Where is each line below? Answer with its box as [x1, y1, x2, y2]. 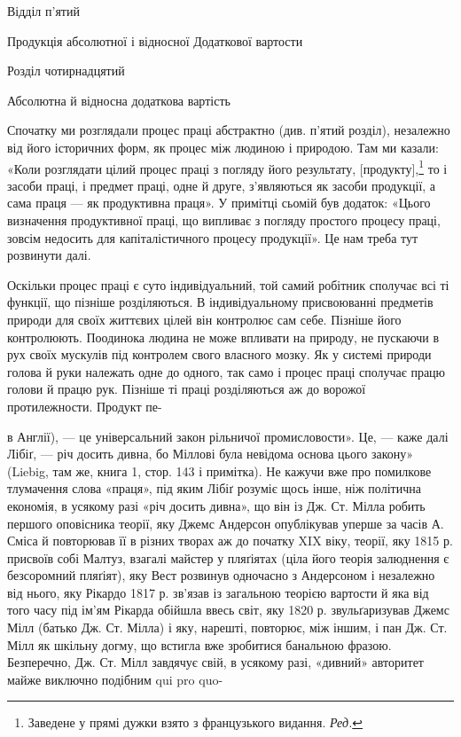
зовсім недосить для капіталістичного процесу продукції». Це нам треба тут [7, 228, 418, 247]
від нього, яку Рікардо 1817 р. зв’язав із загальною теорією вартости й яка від [7, 583, 429, 601]
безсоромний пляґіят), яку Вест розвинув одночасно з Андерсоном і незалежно [7, 566, 435, 584]
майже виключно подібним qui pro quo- [7, 670, 223, 688]
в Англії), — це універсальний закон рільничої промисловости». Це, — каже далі [7, 427, 449, 445]
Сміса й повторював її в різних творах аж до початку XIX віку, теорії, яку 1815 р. [7, 531, 453, 550]
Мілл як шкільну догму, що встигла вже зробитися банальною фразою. [7, 635, 392, 654]
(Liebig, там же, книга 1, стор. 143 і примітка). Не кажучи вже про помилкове [7, 461, 432, 480]
